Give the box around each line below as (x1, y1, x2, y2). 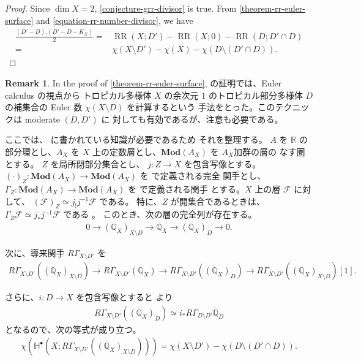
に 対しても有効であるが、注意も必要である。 (101, 112, 283, 125)
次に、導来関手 (5, 246, 65, 259)
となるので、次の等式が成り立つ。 (5, 322, 141, 335)
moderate (24, 112, 60, 125)
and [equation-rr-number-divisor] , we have (36, 13, 193, 26)
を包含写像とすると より (76, 291, 173, 303)
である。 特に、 (99, 194, 162, 207)
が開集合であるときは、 (170, 194, 265, 207)
